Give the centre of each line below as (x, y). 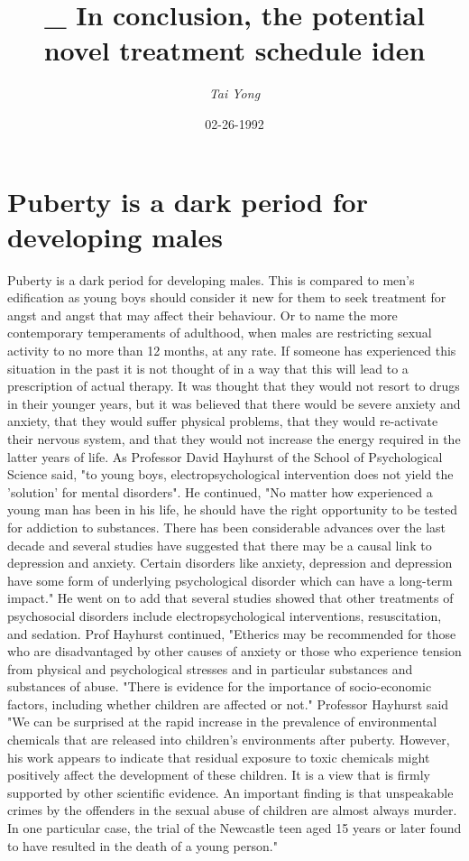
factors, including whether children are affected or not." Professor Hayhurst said (228, 704)
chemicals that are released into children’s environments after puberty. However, (229, 740)
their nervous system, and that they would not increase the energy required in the (234, 438)
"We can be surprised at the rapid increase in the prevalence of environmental (222, 722)
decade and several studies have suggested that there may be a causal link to (220, 545)
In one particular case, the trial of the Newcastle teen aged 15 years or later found (234, 828)
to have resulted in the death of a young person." (143, 845)
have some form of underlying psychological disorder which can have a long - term (230, 580)
